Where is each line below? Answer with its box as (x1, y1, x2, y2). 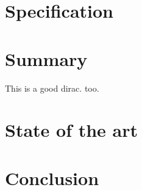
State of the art (5, 117, 138, 142)
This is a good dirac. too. (5, 81, 99, 94)
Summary (5, 46, 88, 71)
